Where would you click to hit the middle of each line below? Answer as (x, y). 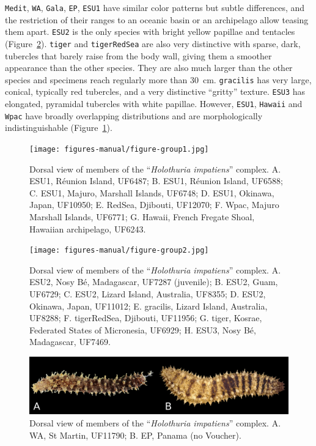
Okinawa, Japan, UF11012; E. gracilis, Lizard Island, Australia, (149, 306)
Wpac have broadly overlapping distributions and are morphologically (134, 115)
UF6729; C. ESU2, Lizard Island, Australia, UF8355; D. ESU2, (148, 294)
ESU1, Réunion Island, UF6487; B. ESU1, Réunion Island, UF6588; (156, 181)
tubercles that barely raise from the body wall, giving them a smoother (138, 55)
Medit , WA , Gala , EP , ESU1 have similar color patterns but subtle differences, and (155, 7)
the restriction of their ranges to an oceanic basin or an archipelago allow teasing (157, 19)
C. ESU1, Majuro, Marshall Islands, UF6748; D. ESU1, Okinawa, (152, 192)
